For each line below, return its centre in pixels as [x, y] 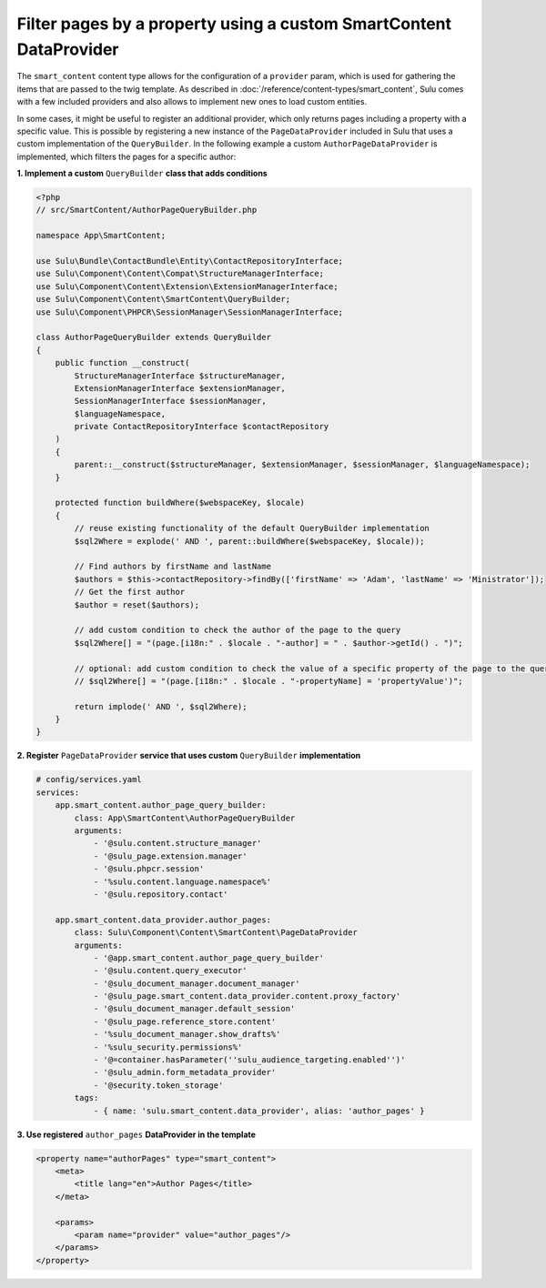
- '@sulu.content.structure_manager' [177, 843]
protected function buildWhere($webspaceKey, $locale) [180, 503]
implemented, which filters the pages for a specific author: [126, 156]
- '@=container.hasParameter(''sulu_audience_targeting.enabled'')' [249, 1060]
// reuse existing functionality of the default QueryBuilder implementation [252, 528]
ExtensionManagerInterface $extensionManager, [180, 388]
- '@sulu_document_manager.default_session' [194, 1009]
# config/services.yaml [89, 780]
